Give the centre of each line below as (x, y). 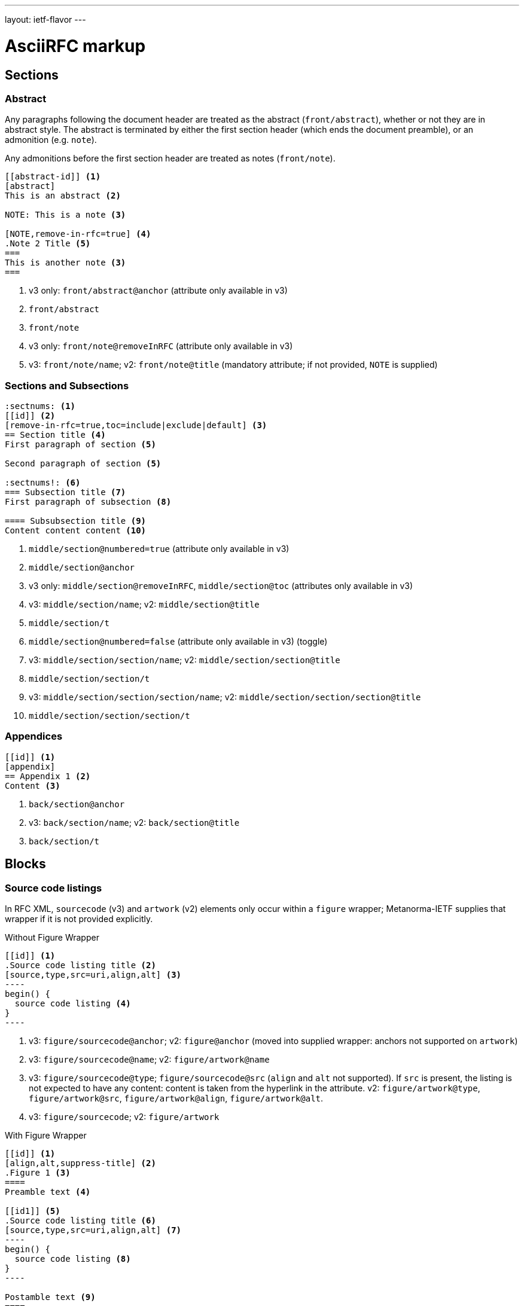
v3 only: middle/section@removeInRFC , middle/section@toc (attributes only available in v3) (221, 586)
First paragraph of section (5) (80, 445)
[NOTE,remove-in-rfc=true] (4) (78, 234)
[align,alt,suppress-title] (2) (80, 1163)
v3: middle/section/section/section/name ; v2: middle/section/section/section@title (225, 697)
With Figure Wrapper (46, 1136)
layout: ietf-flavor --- (45, 19)
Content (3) (33, 785)
